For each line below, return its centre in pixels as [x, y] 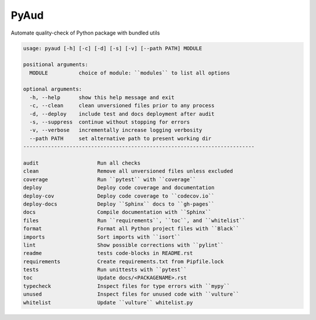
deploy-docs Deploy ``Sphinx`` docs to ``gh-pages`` [119, 204]
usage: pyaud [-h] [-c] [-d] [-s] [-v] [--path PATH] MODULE [113, 48]
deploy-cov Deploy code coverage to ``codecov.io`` [119, 196]
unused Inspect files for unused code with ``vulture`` [131, 294]
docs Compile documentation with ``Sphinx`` [117, 212]
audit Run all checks [82, 163]
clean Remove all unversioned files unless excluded [128, 171]
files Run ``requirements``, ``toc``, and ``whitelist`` [134, 220]
